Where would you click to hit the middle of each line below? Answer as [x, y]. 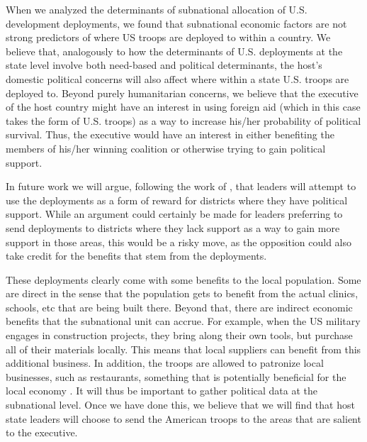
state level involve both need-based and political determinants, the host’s [164, 65]
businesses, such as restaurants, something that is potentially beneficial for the [176, 376]
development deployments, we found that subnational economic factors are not [176, 23]
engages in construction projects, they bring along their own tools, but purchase [179, 335]
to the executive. [42, 432]
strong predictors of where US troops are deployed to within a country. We [168, 37]
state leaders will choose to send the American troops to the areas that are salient [183, 418]
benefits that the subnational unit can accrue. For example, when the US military [183, 321]
